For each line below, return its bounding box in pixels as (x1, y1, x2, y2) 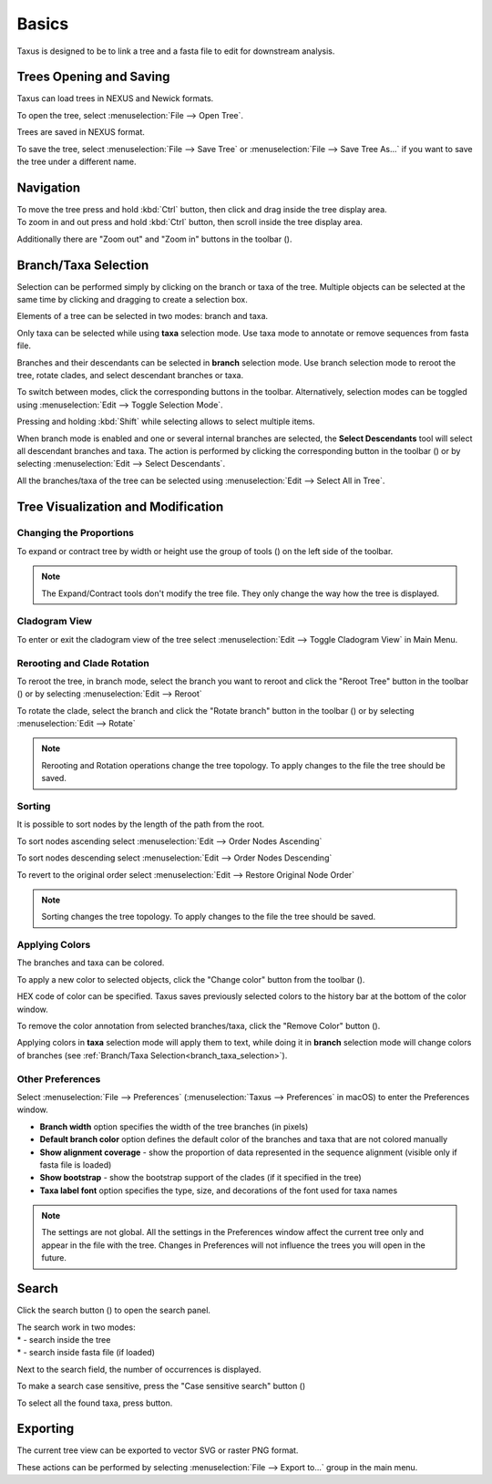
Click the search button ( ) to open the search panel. (16, 1304, 211, 1316)
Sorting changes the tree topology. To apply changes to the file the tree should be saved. (41, 912, 376, 922)
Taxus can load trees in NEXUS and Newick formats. (16, 93, 214, 104)
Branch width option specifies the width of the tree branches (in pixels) (39, 1121, 309, 1132)
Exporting (16, 1421, 75, 1437)
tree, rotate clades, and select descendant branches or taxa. (16, 369, 244, 380)
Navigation (16, 180, 81, 195)
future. (41, 1252, 67, 1263)
